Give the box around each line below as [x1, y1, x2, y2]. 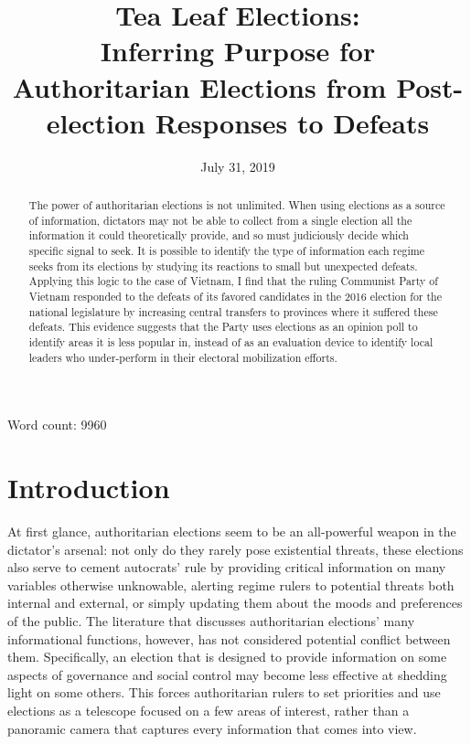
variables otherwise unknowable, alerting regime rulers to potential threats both [7, 575, 455, 594]
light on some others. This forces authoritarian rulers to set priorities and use [7, 683, 441, 702]
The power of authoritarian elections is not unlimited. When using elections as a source [28, 197, 445, 213]
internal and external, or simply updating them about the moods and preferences [7, 593, 463, 612]
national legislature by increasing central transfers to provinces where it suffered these [28, 303, 438, 319]
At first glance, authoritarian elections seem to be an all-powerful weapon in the [7, 522, 456, 541]
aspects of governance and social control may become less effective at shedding [7, 664, 447, 684]
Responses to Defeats [155, 103, 430, 141]
